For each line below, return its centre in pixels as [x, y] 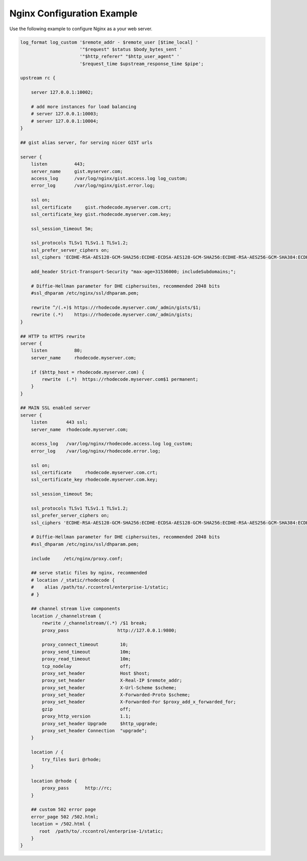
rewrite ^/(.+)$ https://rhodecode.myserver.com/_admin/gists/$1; [116, 307]
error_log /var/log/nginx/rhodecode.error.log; [96, 451]
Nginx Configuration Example [73, 13]
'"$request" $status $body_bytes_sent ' [131, 49]
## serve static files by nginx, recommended [89, 573]
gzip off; [86, 709]
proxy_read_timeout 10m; [86, 659]
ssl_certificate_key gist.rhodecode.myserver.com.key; [101, 214]
